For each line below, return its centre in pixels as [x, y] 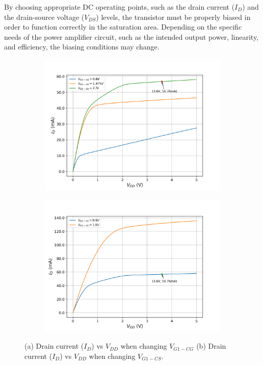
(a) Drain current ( [54, 346]
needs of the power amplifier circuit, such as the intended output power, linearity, [131, 36]
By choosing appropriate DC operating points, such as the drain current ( [120, 7]
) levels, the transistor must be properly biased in [173, 17]
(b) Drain [211, 346]
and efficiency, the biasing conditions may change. [82, 47]
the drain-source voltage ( [44, 17]
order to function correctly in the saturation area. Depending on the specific [123, 27]
